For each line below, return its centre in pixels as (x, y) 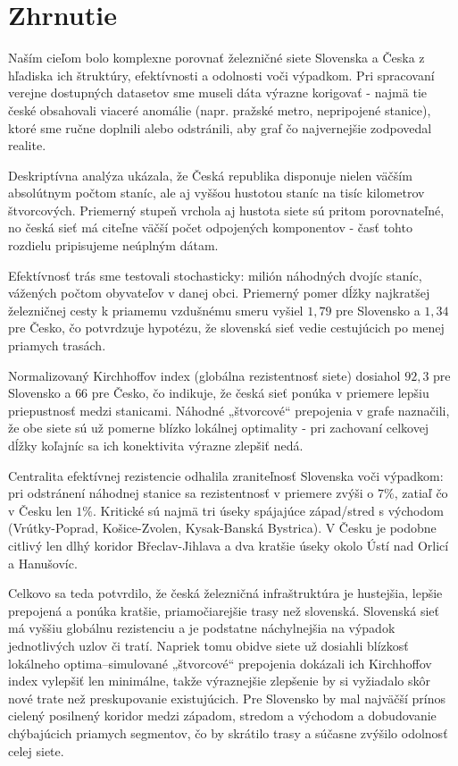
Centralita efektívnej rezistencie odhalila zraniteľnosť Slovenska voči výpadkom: (226, 475)
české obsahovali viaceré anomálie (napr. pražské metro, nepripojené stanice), (220, 109)
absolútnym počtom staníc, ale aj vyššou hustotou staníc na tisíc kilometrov (217, 193)
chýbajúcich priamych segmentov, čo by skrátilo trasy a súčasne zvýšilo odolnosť (228, 732)
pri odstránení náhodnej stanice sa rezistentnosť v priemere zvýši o (191, 493)
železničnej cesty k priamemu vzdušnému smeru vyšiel (156, 310)
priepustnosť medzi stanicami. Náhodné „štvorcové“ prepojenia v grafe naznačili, (229, 410)
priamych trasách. (57, 345)
